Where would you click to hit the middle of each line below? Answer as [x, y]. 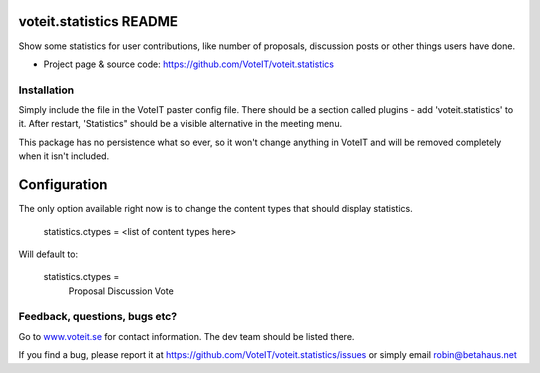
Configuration [63, 185]
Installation [46, 90]
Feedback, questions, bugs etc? [98, 317]
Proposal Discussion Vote [121, 291]
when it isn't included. [64, 156]
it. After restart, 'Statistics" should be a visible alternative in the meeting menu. [180, 124]
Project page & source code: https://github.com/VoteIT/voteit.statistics [189, 64]
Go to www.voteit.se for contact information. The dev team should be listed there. [186, 336]
